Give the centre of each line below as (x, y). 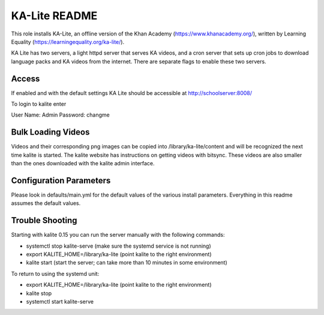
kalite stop (39, 293)
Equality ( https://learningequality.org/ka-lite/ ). (68, 41)
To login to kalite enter (39, 104)
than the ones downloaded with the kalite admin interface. (83, 164)
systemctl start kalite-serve (60, 302)
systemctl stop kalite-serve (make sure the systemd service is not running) (118, 246)
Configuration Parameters (61, 180)
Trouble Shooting (44, 220)
